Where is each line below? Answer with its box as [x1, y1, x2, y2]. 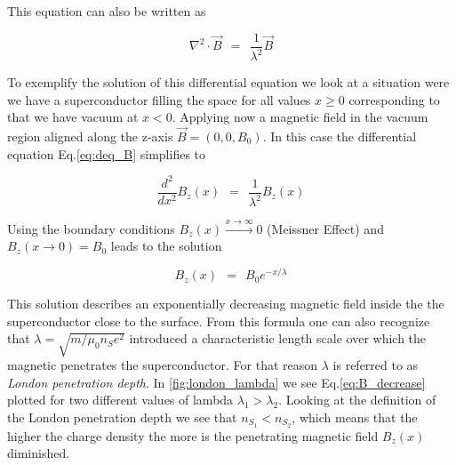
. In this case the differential [262, 127, 417, 145]
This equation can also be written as [7, 2, 206, 20]
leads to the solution [110, 237, 222, 255]
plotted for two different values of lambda [7, 390, 234, 409]
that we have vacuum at [7, 108, 139, 126]
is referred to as [332, 356, 419, 374]
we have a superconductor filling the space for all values [7, 90, 311, 108]
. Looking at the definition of [278, 390, 436, 409]
